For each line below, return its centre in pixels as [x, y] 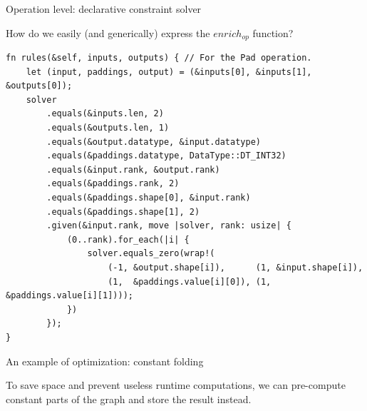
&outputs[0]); [39, 86]
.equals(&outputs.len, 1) [108, 128]
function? [273, 32]
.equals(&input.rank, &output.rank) [133, 169]
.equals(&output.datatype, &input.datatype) [154, 142]
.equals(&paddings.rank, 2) [113, 184]
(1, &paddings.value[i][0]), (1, [190, 281]
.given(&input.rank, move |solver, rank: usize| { [169, 226]
